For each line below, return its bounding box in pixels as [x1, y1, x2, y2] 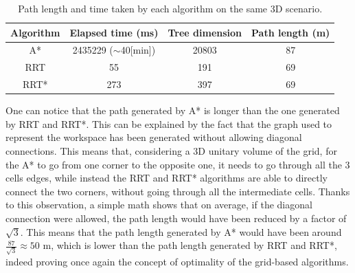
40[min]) [120, 43, 156, 57]
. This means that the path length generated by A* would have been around [20, 224, 342, 239]
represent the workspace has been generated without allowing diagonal [5, 130, 302, 144]
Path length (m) [251, 25, 330, 39]
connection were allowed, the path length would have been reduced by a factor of [5, 210, 347, 225]
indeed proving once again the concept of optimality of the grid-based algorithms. [5, 254, 349, 268]
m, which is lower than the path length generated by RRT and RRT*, [43, 238, 337, 252]
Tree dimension [168, 25, 242, 39]
